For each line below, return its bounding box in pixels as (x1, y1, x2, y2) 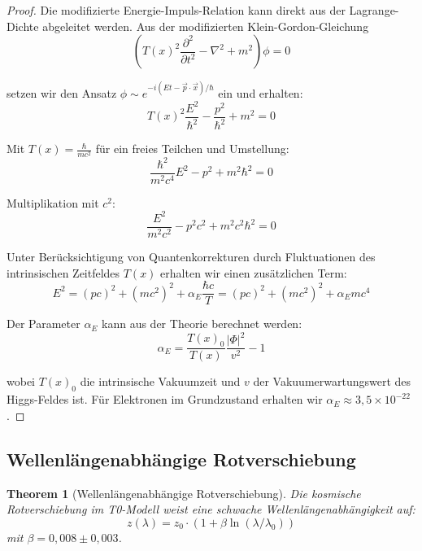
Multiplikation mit (7, 194, 99, 211)
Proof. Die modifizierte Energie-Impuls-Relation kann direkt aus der (7, 2, 346, 18)
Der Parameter (7, 315, 80, 332)
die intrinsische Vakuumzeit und (80, 373, 241, 390)
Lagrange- (349, 2, 399, 18)
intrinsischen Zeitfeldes (7, 264, 120, 281)
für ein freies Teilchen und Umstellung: (95, 140, 289, 157)
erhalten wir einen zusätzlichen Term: (160, 264, 347, 281)
